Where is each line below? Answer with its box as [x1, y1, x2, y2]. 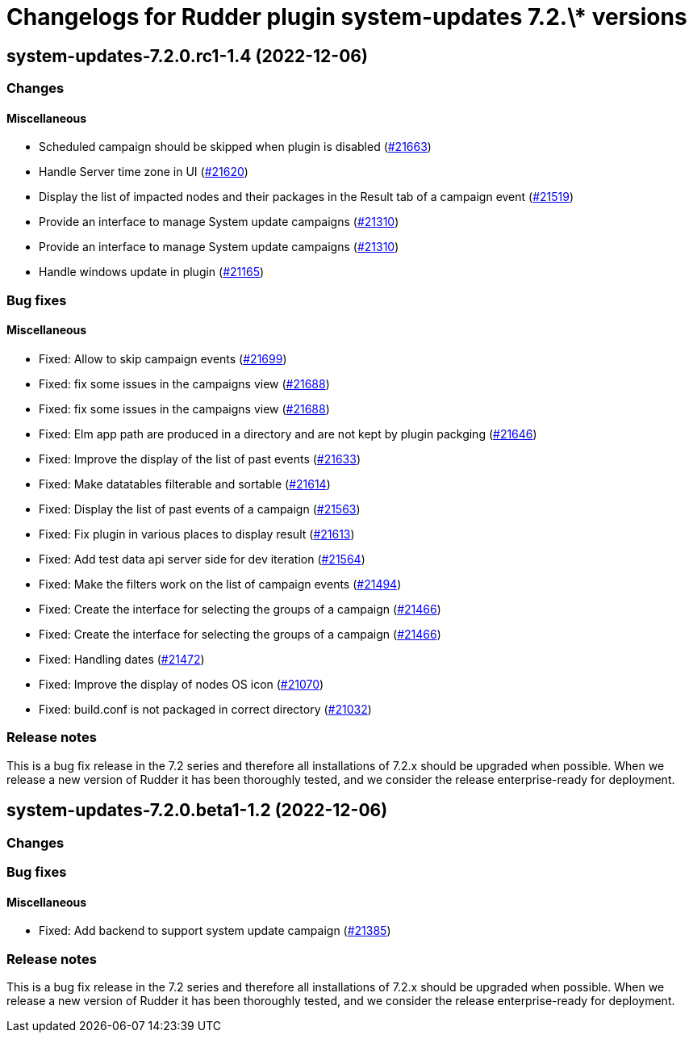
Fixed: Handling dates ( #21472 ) [39, 651, 205, 666]
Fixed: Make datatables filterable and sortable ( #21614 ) [39, 476, 331, 491]
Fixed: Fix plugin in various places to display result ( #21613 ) [39, 526, 355, 541]
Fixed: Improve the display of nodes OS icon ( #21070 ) [39, 677, 324, 691]
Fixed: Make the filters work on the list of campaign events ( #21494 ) [39, 576, 402, 591]
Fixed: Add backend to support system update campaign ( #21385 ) [39, 924, 391, 938]
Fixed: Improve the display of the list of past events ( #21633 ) [39, 451, 361, 466]
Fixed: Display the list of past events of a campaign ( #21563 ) [39, 501, 361, 516]
